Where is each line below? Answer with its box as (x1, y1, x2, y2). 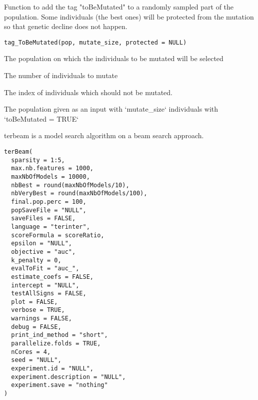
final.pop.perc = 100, (11, 198, 86, 205)
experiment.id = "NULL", (11, 365, 93, 372)
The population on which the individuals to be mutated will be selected (4, 53, 223, 64)
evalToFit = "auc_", (11, 265, 79, 272)
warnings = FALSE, (11, 315, 72, 322)
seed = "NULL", (11, 356, 61, 364)
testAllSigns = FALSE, (11, 290, 86, 297)
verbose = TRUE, (11, 306, 65, 314)
